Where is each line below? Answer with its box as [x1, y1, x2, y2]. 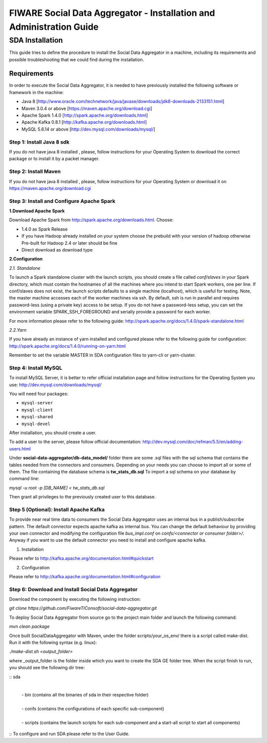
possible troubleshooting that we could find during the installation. [9, 56, 144, 62]
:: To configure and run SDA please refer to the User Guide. [9, 731, 130, 737]
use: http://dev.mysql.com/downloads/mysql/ [9, 382, 102, 388]
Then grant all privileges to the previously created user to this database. [9, 494, 156, 500]
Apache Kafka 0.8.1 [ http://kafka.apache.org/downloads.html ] [21, 119, 147, 125]
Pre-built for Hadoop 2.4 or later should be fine [21, 240, 118, 246]
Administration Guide [9, 21, 99, 32]
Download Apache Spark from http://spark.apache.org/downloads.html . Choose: [9, 217, 174, 223]
